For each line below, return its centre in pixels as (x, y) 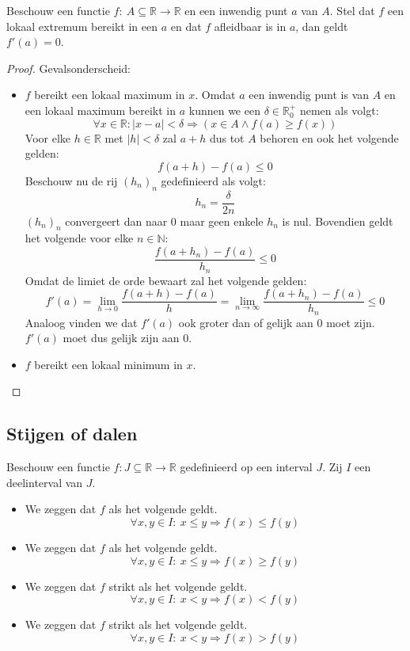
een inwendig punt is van (309, 95)
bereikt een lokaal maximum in (110, 95)
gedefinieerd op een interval (246, 467)
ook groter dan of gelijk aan (246, 322)
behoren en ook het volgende (329, 137)
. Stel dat (352, 10)
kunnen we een (224, 110)
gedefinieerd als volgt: (213, 180)
